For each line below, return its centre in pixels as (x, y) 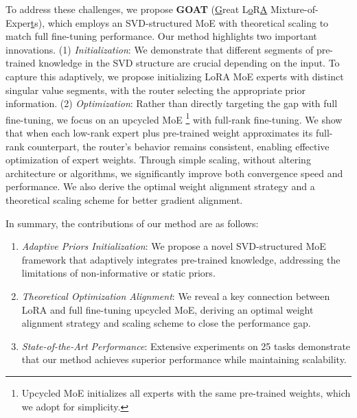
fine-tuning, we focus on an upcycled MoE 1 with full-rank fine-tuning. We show (174, 118)
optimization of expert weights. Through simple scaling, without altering (158, 160)
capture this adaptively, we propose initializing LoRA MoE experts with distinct (175, 76)
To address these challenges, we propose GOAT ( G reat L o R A (137, 9)
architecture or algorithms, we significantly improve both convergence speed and (174, 173)
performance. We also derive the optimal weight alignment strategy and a (160, 186)
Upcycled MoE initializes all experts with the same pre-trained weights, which (186, 392)
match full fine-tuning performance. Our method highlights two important (161, 36)
